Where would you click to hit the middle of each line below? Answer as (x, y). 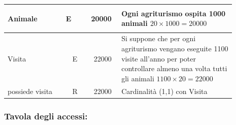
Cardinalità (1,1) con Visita (164, 91)
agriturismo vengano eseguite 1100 (175, 48)
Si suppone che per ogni (159, 38)
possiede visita (30, 91)
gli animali (138, 78)
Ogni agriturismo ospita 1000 (174, 13)
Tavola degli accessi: (46, 116)
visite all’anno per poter (159, 58)
